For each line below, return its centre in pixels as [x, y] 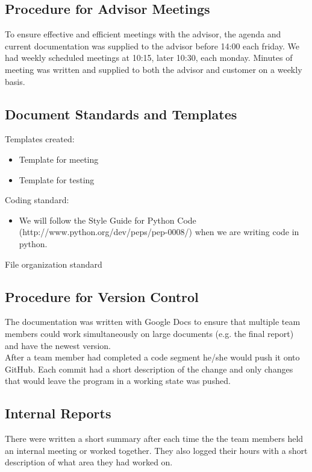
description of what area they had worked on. [89, 462]
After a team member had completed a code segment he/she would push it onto [152, 357]
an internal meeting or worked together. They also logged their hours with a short [156, 450]
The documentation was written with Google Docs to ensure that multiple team [153, 322]
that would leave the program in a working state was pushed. [118, 381]
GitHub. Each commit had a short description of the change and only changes [149, 369]
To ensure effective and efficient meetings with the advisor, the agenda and [143, 34]
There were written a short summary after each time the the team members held [154, 439]
